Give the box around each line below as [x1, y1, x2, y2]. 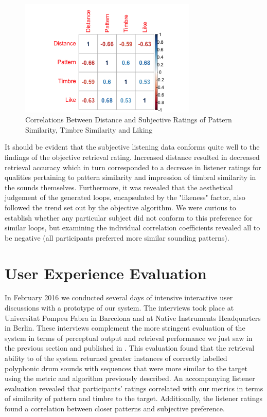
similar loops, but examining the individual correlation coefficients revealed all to [5, 222, 260, 233]
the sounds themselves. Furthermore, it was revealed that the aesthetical [5, 182, 233, 192]
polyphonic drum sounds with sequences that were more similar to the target [5, 362, 247, 373]
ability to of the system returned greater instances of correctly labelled [5, 353, 227, 363]
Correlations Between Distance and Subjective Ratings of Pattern [25, 114, 232, 125]
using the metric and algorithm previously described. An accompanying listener [5, 373, 255, 384]
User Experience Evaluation [5, 262, 207, 283]
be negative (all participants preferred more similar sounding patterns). [5, 232, 229, 243]
